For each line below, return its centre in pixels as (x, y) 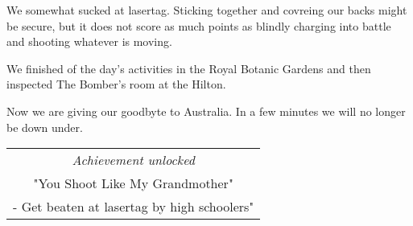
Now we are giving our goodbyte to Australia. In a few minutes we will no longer (206, 111)
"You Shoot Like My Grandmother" (133, 183)
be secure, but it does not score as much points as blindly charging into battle (199, 25)
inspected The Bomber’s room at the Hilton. (116, 84)
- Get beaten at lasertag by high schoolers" (134, 207)
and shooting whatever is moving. (89, 41)
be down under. (45, 127)
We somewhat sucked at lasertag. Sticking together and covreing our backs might (207, 10)
